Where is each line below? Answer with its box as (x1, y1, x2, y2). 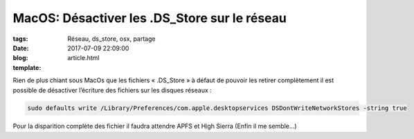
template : (12, 63, 42, 72)
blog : (12, 54, 28, 62)
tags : (12, 35, 28, 43)
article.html (67, 54, 100, 62)
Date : (12, 44, 29, 52)
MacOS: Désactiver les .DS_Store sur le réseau (12, 10, 287, 26)
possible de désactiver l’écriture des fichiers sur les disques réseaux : (12, 86, 213, 94)
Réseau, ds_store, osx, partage (67, 35, 156, 43)
